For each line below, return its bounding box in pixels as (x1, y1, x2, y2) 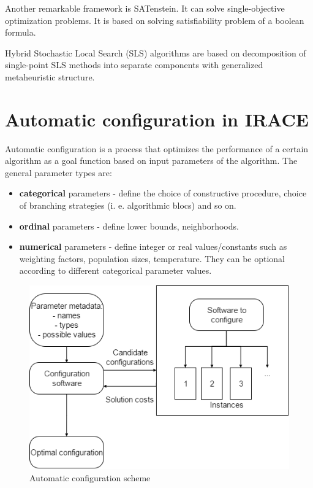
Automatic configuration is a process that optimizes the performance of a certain (5, 142, 309, 155)
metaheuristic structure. (5, 70, 95, 83)
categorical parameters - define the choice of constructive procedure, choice (19, 187, 307, 199)
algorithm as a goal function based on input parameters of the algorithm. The (5, 154, 298, 167)
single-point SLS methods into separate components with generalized (5, 58, 263, 71)
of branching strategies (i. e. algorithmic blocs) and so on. (19, 199, 236, 212)
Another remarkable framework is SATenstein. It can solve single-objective (5, 2, 285, 14)
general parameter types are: (5, 166, 112, 179)
